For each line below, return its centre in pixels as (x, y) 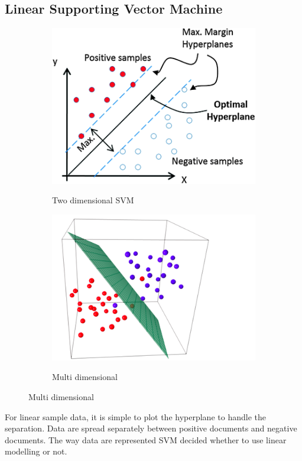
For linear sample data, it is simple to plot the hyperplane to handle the (135, 416)
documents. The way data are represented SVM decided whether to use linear (146, 439)
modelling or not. (36, 451)
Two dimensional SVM (93, 200)
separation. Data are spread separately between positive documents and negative (151, 428)
